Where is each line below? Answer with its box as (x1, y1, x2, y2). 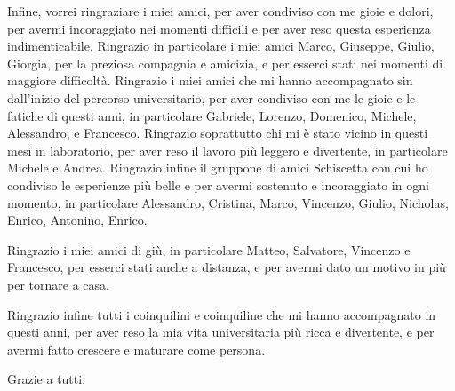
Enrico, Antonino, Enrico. (7, 211, 148, 229)
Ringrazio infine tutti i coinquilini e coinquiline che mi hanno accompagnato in (7, 305, 436, 323)
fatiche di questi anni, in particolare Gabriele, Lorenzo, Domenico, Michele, (7, 106, 417, 124)
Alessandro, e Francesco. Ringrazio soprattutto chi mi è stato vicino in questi (7, 124, 428, 142)
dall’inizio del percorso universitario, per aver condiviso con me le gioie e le (7, 88, 416, 107)
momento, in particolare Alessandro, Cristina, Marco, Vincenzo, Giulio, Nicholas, (7, 193, 449, 211)
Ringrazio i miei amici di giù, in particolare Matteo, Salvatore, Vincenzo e (7, 240, 411, 259)
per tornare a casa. (7, 275, 109, 293)
